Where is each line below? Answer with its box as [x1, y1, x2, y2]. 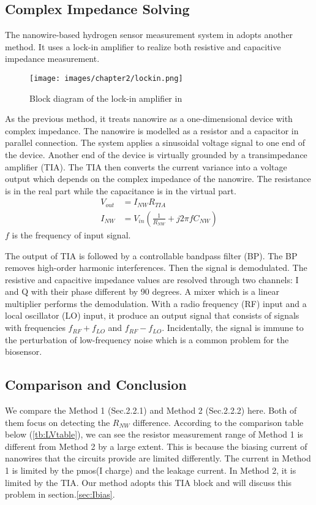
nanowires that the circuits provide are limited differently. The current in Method [5, 452, 311, 465]
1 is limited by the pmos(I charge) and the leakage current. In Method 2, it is [5, 464, 296, 477]
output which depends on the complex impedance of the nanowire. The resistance [5, 172, 311, 185]
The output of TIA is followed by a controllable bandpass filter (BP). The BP [5, 249, 298, 262]
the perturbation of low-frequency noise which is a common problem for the [5, 333, 289, 346]
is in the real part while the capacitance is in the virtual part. [5, 184, 236, 197]
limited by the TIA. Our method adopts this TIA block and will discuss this [5, 476, 292, 488]
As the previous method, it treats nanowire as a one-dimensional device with [5, 112, 293, 125]
